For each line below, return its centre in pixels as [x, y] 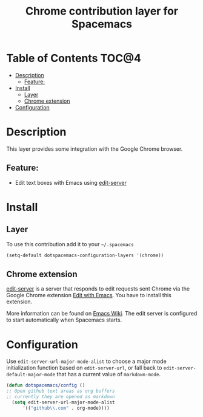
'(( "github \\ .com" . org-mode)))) [66, 408]
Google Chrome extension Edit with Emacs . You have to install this [89, 295]
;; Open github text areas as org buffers [61, 391]
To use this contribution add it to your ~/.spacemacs [70, 244]
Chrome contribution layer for [102, 11]
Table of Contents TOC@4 [74, 58]
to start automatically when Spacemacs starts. [64, 320]
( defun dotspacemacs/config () [46, 385]
